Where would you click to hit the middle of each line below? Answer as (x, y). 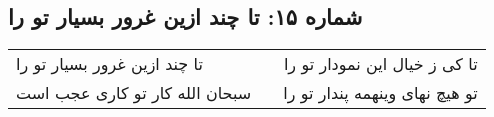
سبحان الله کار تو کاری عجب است (134, 93)
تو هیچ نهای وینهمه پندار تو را (380, 93)
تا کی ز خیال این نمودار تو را (380, 64)
